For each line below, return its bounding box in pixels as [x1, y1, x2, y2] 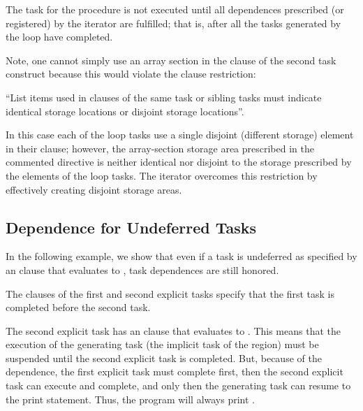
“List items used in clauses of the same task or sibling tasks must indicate [6, 89, 322, 104]
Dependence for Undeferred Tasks [6, 216, 257, 238]
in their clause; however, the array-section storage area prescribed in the [6, 140, 314, 155]
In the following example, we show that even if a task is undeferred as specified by [6, 249, 357, 264]
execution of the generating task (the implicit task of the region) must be [6, 337, 319, 352]
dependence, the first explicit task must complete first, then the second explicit [6, 364, 343, 379]
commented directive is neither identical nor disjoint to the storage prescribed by [6, 154, 352, 169]
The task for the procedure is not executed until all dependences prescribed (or [6, 2, 344, 16]
